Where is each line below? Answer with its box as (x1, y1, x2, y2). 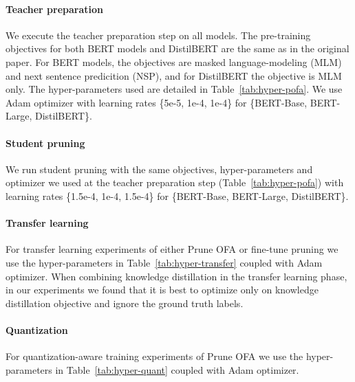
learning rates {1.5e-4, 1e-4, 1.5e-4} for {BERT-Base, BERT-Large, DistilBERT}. (6, 188, 349, 203)
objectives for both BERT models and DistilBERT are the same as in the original (6, 41, 349, 56)
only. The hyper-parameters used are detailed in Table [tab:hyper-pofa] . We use (6, 82, 343, 96)
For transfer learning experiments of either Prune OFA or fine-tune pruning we (6, 242, 338, 256)
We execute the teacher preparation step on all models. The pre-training (6, 27, 311, 42)
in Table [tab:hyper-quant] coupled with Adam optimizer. (55, 362, 299, 377)
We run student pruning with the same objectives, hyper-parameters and (6, 161, 313, 176)
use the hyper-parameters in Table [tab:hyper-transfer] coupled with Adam (6, 255, 323, 269)
